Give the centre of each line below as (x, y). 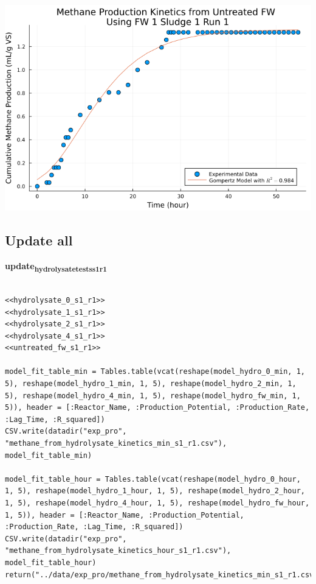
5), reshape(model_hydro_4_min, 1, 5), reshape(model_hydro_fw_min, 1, (153, 396)
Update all (39, 240)
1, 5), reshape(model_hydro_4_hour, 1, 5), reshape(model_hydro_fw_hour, (157, 503)
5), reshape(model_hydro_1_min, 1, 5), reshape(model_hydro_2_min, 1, (151, 384)
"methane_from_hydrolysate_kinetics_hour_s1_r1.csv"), (118, 551)
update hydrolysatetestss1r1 (56, 266)
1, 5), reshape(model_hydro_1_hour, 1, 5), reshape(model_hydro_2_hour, (155, 491)
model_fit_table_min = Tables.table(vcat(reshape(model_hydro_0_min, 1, (155, 372)
